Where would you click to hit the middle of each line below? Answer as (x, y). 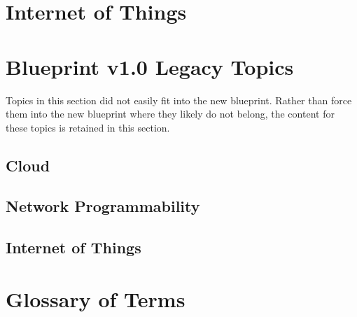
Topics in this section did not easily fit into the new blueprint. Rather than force (179, 100)
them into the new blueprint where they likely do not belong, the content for (170, 114)
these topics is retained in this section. (88, 127)
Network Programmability (103, 206)
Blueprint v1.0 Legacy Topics (150, 66)
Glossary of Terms (96, 298)
